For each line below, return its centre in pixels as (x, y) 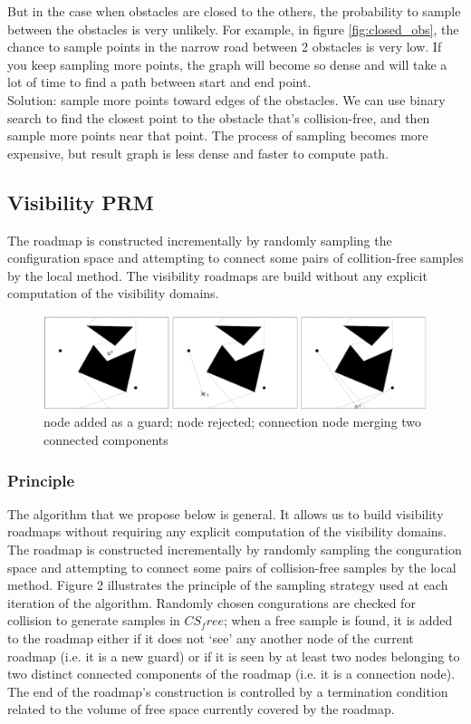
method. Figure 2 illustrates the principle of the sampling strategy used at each (228, 585)
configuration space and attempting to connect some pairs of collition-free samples (235, 258)
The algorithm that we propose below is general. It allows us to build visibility (226, 513)
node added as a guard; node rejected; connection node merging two (233, 422)
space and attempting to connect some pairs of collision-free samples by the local (232, 567)
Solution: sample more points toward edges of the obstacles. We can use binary (226, 99)
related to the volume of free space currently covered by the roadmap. (201, 709)
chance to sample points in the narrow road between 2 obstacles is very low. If (225, 47)
